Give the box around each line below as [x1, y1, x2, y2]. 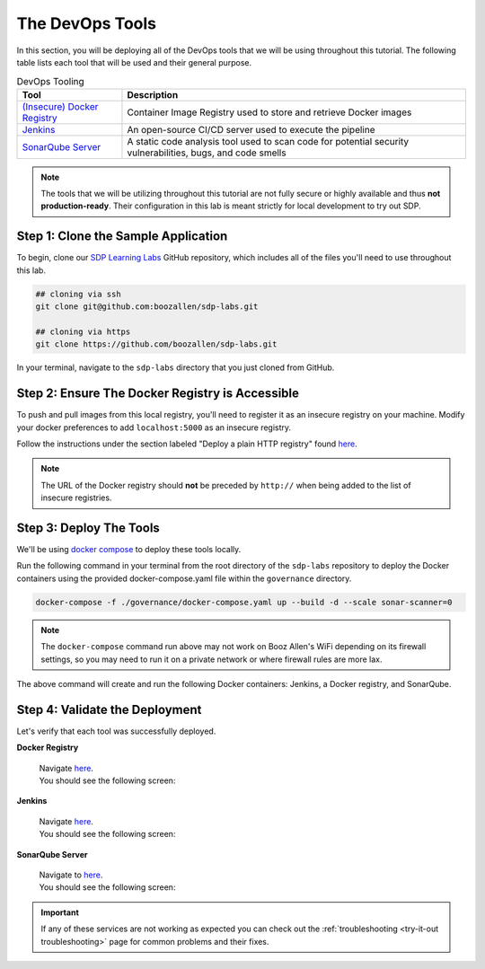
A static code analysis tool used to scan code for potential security [127, 135, 410, 147]
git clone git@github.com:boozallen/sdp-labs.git [35, 302, 259, 312]
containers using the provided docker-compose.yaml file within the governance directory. [16, 573, 352, 584]
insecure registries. [40, 492, 112, 503]
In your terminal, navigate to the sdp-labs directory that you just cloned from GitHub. [16, 362, 335, 373]
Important [40, 907, 80, 918]
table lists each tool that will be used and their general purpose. [16, 57, 252, 67]
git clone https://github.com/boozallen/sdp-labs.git [35, 339, 278, 349]
